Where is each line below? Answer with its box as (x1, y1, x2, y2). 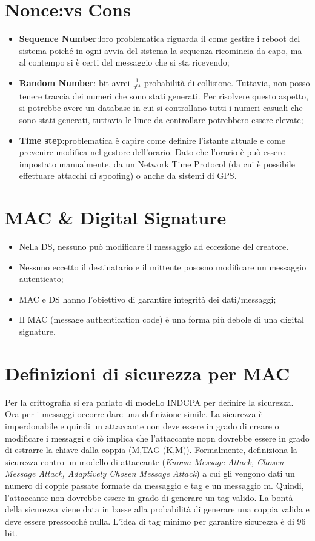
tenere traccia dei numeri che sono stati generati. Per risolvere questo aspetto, (19, 89, 308, 102)
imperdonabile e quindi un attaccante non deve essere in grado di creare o (5, 419, 279, 432)
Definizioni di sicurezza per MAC (5, 360, 290, 385)
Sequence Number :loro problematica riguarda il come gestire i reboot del (19, 32, 300, 45)
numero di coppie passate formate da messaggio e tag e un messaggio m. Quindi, (5, 479, 304, 491)
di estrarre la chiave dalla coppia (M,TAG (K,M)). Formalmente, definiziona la (5, 443, 297, 456)
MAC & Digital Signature (5, 205, 227, 230)
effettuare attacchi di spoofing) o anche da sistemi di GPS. (19, 169, 237, 182)
